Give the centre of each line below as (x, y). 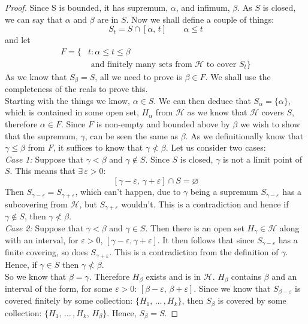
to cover (221, 64)
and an (284, 276)
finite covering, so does (46, 252)
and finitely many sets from (141, 64)
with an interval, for (42, 240)
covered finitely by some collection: (69, 300)
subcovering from (36, 204)
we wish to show (270, 124)
